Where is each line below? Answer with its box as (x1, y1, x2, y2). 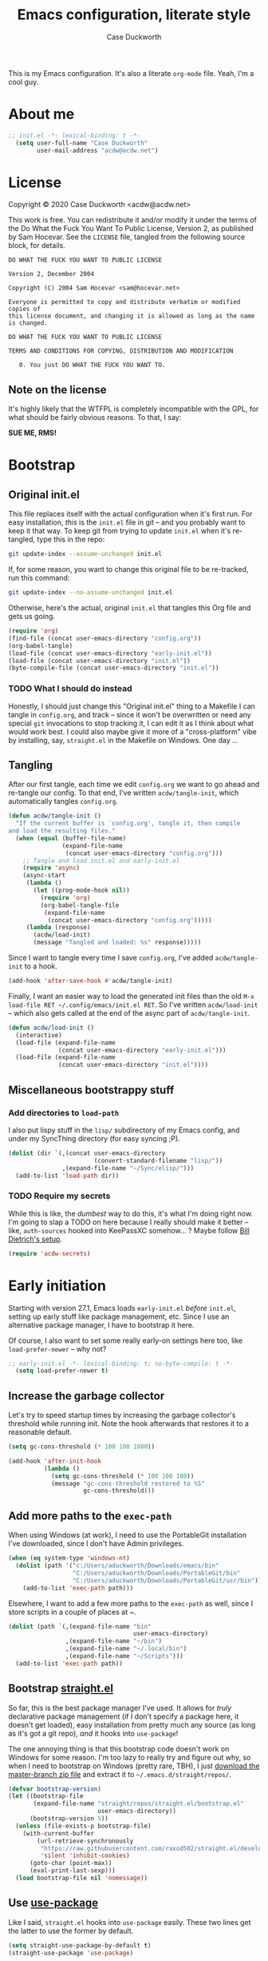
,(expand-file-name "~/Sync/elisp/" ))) (61, 1164, 195, 1172)
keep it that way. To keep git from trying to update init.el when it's (8, 526, 231, 536)
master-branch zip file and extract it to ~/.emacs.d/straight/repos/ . (8, 1769, 231, 1779)
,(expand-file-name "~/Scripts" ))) (65, 1652, 183, 1660)
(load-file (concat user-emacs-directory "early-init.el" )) (8, 649, 213, 657)
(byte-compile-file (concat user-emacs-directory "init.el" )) (8, 664, 219, 673)
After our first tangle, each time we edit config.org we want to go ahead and (8, 780, 260, 789)
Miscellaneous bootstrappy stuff (8, 1083, 175, 1096)
